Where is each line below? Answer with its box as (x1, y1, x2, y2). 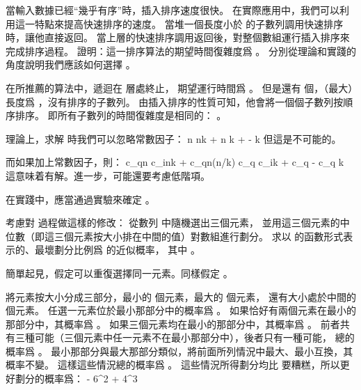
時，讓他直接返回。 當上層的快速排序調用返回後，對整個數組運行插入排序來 (6, 30, 350, 45)
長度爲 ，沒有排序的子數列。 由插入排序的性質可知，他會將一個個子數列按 (6, 94, 344, 109)
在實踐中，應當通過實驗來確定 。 (6, 192, 155, 206)
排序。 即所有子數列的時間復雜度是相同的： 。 (15, 108, 227, 123)
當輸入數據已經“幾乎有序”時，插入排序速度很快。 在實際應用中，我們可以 (6, 3, 339, 17)
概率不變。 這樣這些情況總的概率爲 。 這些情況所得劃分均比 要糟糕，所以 (6, 357, 340, 372)
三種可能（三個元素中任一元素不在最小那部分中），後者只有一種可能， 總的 (15, 330, 355, 345)
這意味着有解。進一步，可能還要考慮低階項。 (6, 168, 210, 182)
